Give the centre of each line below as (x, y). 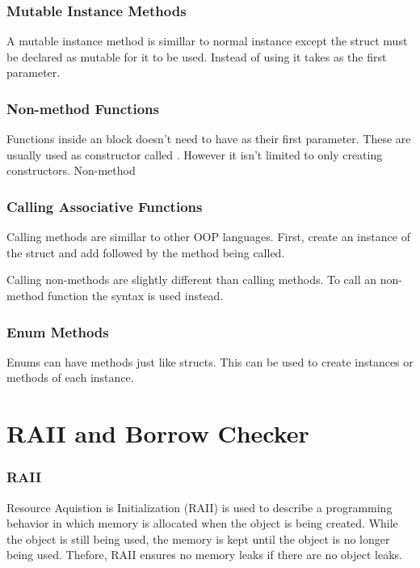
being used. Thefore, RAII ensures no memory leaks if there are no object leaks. (204, 555)
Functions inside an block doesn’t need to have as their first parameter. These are (209, 139)
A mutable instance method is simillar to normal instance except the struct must (207, 41)
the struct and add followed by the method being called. (146, 252)
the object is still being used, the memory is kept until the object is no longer (198, 538)
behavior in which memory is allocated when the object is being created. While (202, 523)
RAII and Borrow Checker (158, 433)
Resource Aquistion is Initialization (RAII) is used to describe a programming (199, 507)
